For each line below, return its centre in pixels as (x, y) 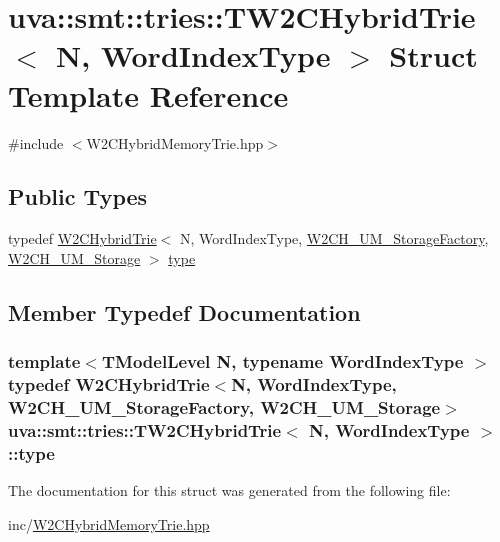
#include (36, 142)
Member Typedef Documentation (184, 311)
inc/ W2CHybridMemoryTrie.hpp (109, 523)
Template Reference (148, 94)
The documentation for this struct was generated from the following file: (229, 490)
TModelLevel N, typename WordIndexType (282, 361)
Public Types (78, 196)
